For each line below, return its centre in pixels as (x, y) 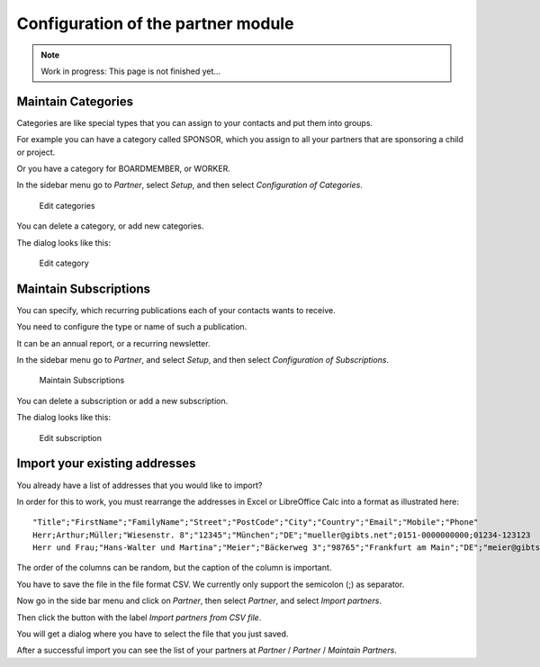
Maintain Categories (75, 101)
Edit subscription (71, 437)
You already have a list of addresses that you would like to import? (139, 485)
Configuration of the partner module (155, 23)
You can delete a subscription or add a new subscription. (122, 401)
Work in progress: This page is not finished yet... (130, 71)
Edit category (64, 263)
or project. (36, 152)
